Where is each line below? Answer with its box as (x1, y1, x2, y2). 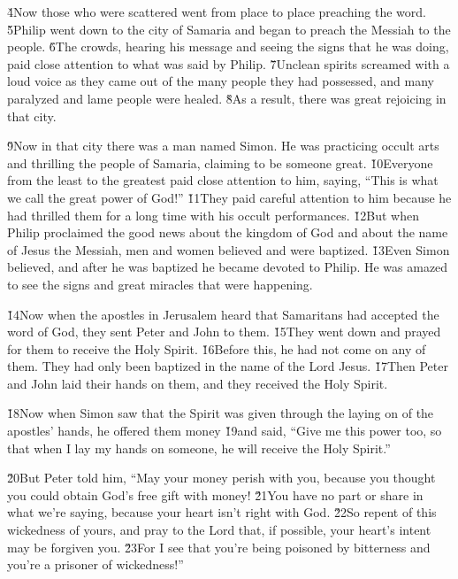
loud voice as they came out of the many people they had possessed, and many (7, 72, 434, 90)
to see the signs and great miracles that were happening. (7, 274, 313, 293)
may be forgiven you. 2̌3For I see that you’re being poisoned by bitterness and (7, 537, 431, 556)
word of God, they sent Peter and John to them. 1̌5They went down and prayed (7, 322, 441, 341)
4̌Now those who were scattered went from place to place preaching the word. (7, 3, 426, 20)
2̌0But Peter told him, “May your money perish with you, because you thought (7, 468, 436, 487)
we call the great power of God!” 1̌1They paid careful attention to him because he (7, 188, 452, 206)
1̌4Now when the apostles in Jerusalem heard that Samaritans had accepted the (7, 305, 439, 323)
